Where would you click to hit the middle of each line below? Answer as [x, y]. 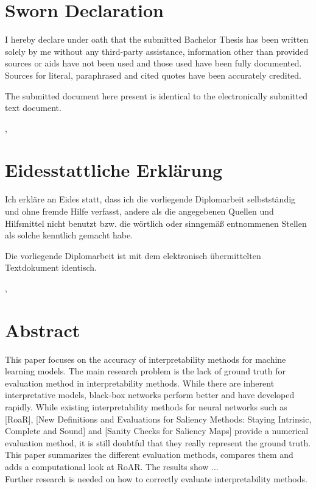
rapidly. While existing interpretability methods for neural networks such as [146, 407]
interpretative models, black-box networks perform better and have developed [150, 395]
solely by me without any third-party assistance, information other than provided [157, 51]
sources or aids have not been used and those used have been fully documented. [153, 63]
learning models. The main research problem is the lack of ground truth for [145, 371]
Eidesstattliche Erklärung [114, 170]
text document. [33, 108]
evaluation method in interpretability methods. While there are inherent [140, 383]
